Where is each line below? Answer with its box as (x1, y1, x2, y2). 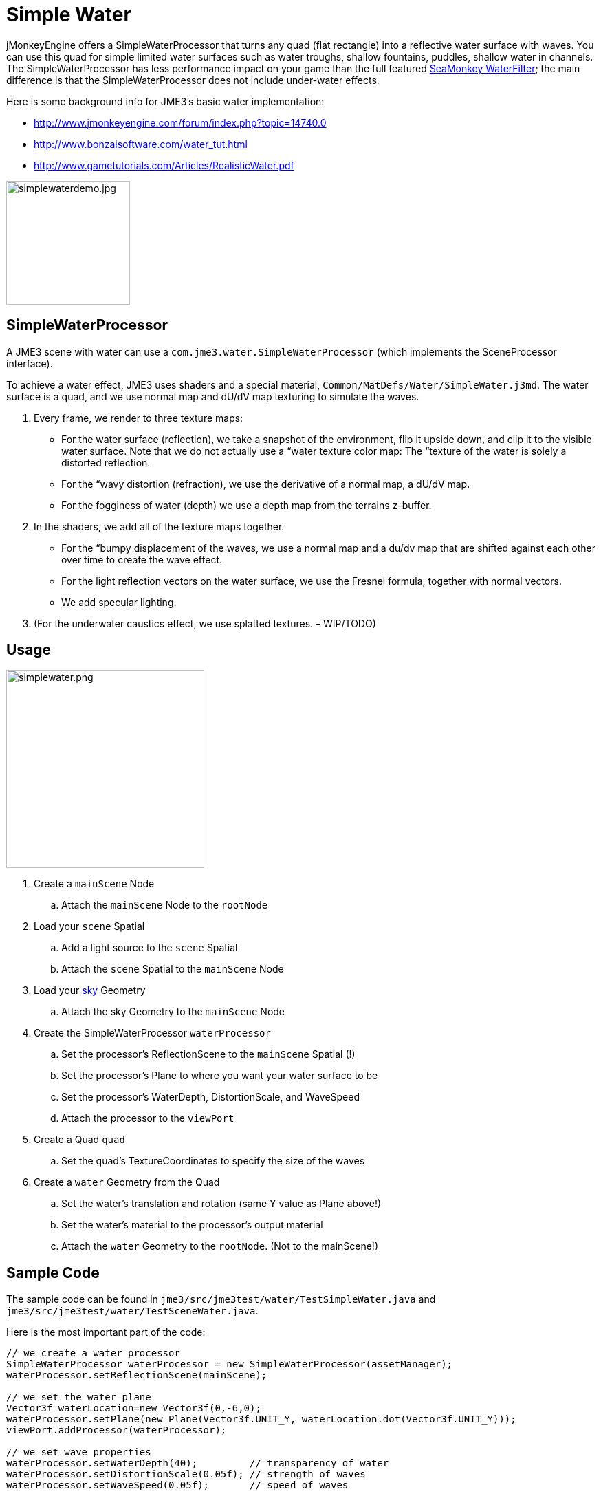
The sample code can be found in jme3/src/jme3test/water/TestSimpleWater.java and (6, 1293, 436, 1305)
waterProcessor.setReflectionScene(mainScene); (6, 1369, 267, 1381)
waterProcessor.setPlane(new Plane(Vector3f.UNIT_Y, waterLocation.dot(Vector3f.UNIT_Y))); (6, 1413, 516, 1425)
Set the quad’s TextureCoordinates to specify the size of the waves (61, 1155, 365, 1167)
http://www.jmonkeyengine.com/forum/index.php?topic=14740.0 (34, 116, 327, 129)
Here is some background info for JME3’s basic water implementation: (6, 95, 325, 107)
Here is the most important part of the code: (6, 1326, 206, 1338)
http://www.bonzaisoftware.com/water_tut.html (34, 138, 248, 150)
